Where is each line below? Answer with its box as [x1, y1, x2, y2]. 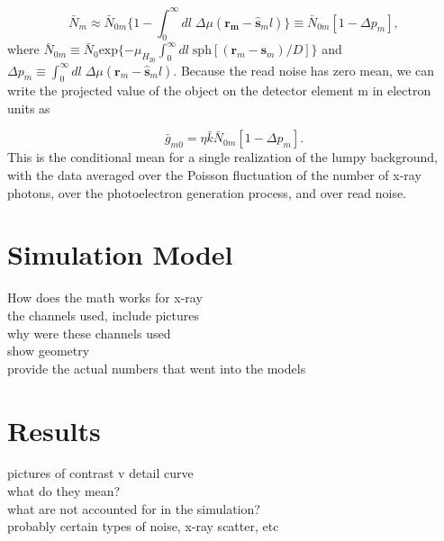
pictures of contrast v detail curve [7, 464, 194, 482]
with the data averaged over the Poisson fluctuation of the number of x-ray [7, 166, 421, 185]
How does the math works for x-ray [7, 288, 203, 307]
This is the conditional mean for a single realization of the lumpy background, [7, 148, 438, 167]
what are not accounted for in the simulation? [7, 499, 260, 518]
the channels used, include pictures [7, 305, 199, 324]
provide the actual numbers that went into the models [7, 358, 306, 377]
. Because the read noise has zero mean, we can [173, 60, 435, 79]
